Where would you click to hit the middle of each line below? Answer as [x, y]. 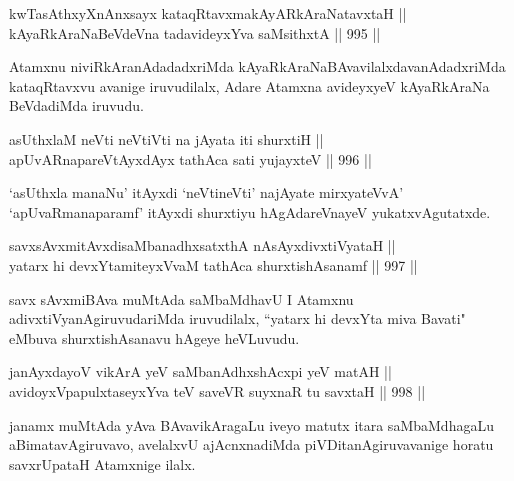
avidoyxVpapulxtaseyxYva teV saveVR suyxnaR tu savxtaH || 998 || [217, 390]
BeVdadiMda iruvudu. [76, 105]
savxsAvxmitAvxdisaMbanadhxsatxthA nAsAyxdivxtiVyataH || [202, 245]
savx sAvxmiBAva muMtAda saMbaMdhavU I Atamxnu [181, 298]
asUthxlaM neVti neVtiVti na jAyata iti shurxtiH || [166, 138]
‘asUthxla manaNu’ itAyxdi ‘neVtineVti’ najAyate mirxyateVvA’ [206, 192]
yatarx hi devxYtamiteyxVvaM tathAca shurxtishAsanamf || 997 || [213, 264]
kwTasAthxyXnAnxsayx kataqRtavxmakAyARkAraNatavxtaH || [208, 13]
